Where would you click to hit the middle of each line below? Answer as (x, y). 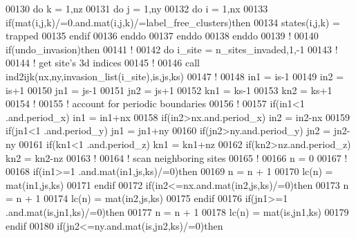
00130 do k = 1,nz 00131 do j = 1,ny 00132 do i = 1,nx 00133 (137, 8)
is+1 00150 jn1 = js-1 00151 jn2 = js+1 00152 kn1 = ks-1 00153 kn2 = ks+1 (169, 90)
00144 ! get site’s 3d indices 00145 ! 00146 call (103, 63)
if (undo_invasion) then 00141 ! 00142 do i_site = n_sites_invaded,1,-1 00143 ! (172, 49)
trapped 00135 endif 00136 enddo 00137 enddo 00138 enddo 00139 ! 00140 (162, 36)
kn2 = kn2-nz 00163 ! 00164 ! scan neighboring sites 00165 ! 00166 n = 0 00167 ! (177, 157)
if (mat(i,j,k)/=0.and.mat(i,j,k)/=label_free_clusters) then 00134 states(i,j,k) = (173, 22)
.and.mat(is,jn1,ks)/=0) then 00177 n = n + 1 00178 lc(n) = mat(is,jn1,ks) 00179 (177, 211)
